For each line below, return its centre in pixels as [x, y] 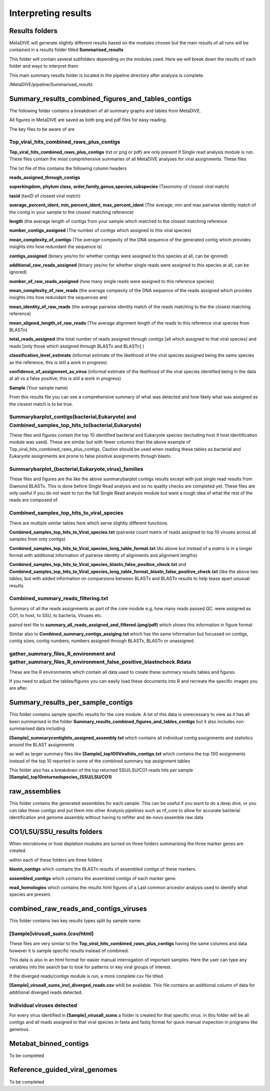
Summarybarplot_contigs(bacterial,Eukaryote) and [73, 417]
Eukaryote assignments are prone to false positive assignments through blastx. [90, 456]
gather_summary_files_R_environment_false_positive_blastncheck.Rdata [100, 662]
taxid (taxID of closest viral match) [45, 196]
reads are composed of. [34, 500]
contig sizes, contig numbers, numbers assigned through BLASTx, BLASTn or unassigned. [102, 641]
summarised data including [37, 728]
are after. [18, 688]
